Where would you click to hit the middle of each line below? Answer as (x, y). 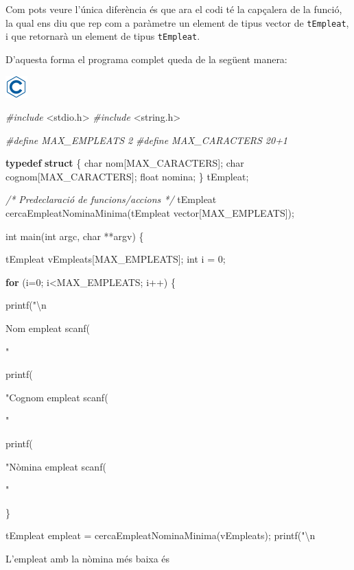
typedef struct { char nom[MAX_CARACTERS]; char (125, 163)
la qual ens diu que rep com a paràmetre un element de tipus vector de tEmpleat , (177, 22)
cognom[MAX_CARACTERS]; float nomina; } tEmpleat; (127, 176)
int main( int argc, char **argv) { (75, 236)
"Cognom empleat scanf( (57, 397)
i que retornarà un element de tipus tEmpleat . (103, 36)
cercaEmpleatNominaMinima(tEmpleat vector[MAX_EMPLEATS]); (150, 213)
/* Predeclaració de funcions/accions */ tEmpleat (111, 199)
